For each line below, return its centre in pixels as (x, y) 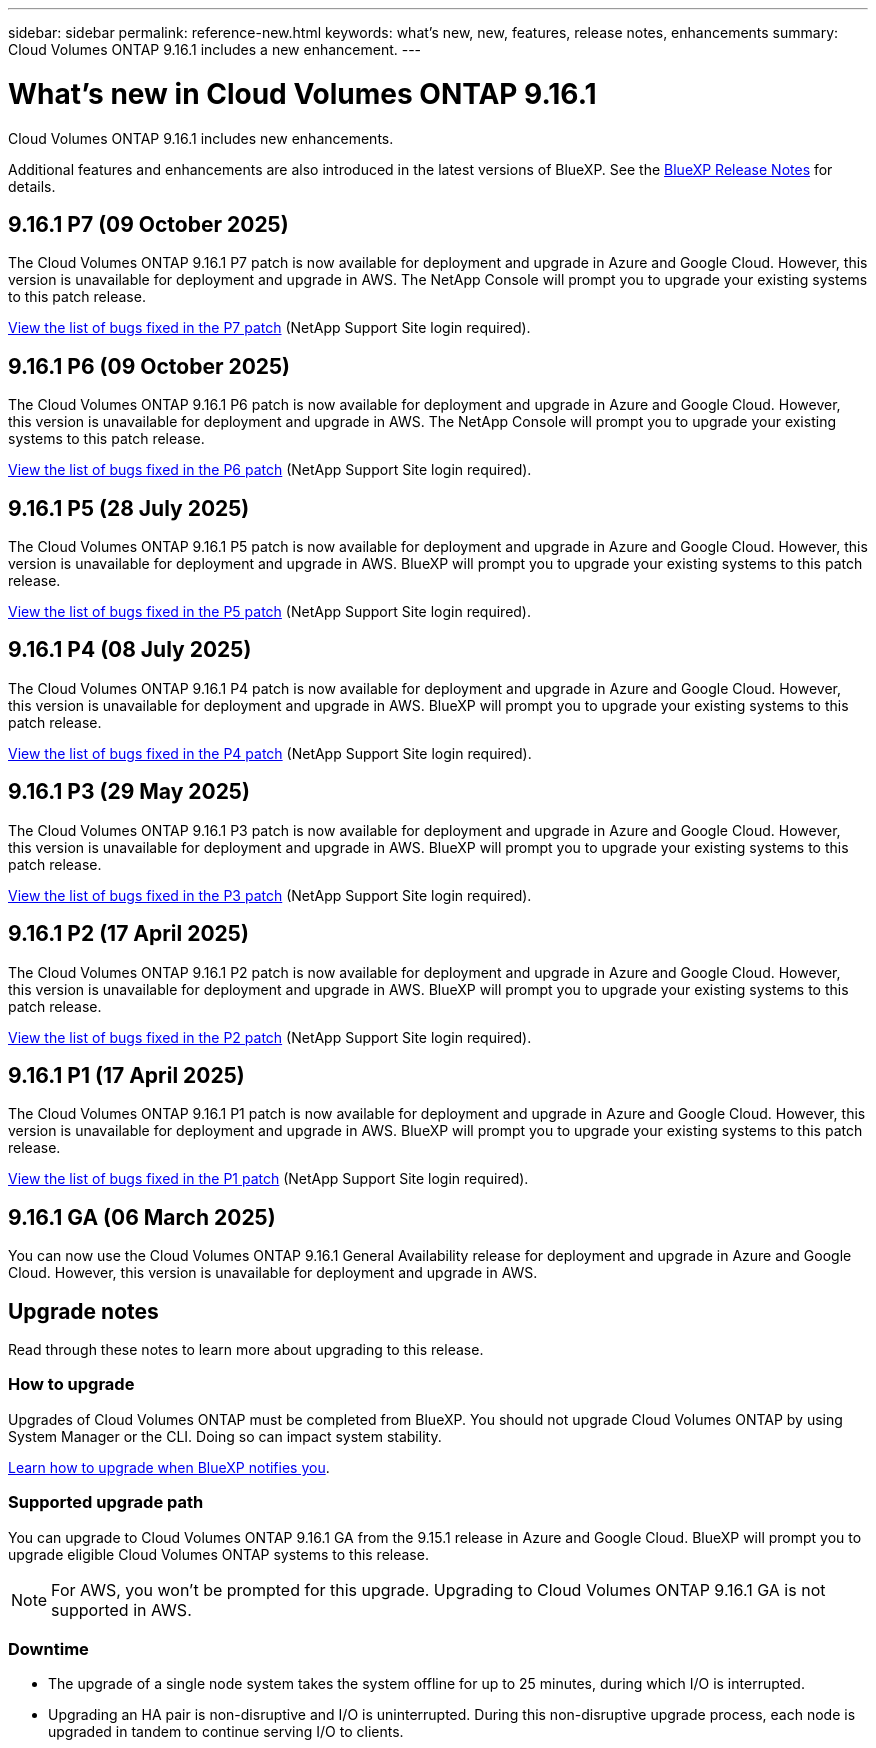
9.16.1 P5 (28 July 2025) (129, 508)
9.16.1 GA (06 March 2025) (142, 1217)
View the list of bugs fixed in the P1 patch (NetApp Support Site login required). (268, 1179)
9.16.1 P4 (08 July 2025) (130, 650)
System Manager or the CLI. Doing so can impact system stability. (225, 1436)
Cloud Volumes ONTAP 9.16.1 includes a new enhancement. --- (215, 49)
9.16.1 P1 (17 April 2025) (126, 1075)
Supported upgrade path (106, 1502)
